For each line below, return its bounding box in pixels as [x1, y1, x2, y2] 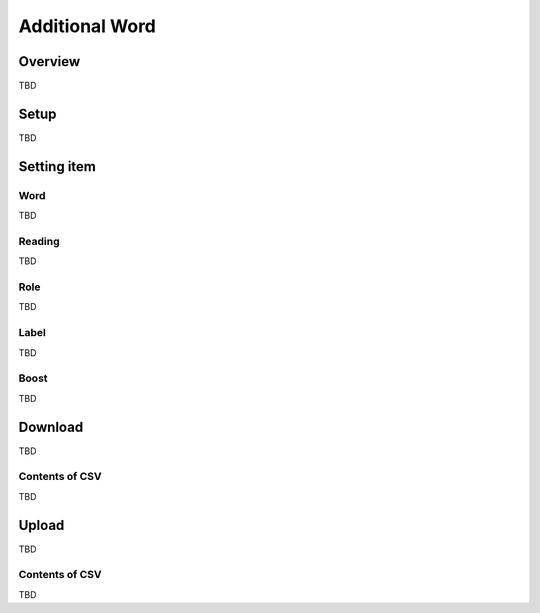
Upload [18, 516, 65, 534]
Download [18, 418, 84, 435]
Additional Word [18, 15, 157, 37]
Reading [18, 234, 60, 248]
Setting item [18, 158, 97, 175]
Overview [18, 53, 81, 70]
